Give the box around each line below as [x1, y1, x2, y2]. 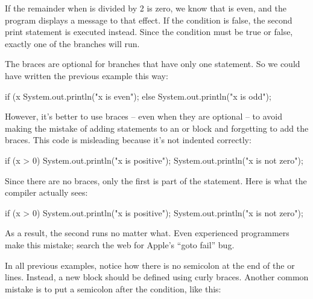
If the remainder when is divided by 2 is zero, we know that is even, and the [5, 2, 286, 14]
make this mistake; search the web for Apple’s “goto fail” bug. [5, 238, 235, 251]
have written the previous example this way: [5, 69, 168, 82]
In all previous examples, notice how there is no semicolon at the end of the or [5, 259, 295, 271]
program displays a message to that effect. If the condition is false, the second [5, 13, 292, 26]
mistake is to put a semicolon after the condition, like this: [5, 282, 221, 295]
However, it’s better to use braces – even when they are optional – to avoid [5, 110, 282, 123]
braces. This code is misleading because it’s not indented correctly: [5, 133, 251, 146]
